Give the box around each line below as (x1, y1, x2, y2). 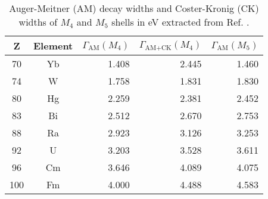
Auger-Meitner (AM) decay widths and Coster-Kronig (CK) (9, 1, 259, 15)
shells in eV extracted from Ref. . (111, 15, 250, 29)
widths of (18, 15, 58, 29)
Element (33, 39, 73, 52)
